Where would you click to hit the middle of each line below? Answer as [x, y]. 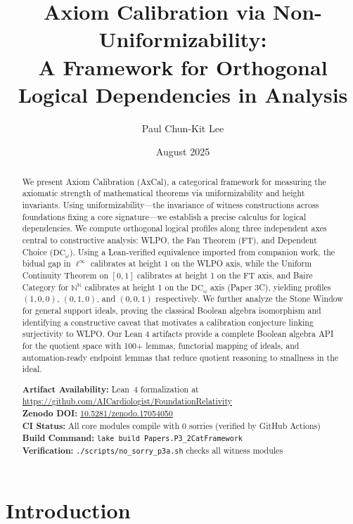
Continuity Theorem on [65, 275]
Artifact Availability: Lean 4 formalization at [110, 389]
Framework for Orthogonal [195, 66]
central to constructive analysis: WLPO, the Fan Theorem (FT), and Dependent [169, 239]
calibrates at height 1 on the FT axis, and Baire [225, 275]
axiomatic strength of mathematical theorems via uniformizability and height [163, 193]
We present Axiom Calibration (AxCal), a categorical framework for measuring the [174, 181]
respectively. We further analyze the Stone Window [249, 299]
